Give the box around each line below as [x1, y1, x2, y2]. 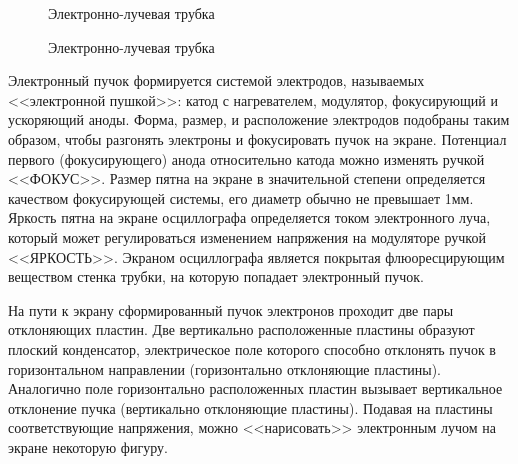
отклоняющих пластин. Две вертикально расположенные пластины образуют [8, 319, 475, 340]
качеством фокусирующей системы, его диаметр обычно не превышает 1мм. [8, 187, 474, 208]
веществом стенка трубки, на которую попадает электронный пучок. [8, 266, 424, 287]
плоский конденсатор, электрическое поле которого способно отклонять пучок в [8, 338, 496, 359]
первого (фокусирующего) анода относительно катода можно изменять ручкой [8, 148, 485, 169]
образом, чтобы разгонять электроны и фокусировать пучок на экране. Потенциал [8, 128, 507, 149]
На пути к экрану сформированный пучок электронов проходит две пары [8, 299, 454, 320]
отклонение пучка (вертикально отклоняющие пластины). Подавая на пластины [8, 397, 493, 418]
